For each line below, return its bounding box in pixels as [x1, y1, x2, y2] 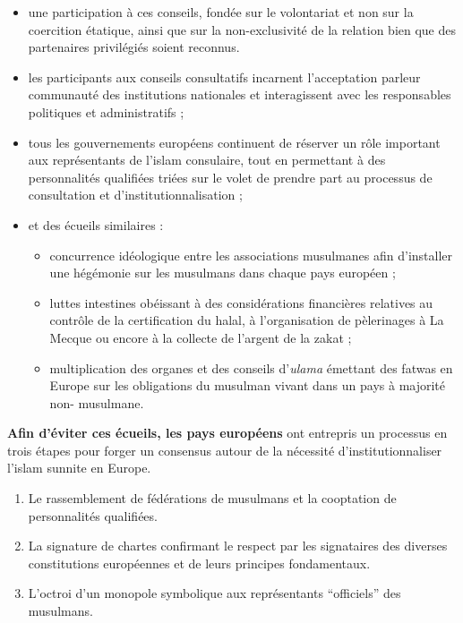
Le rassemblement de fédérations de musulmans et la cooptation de [28, 489, 397, 508]
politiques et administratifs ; [28, 102, 184, 121]
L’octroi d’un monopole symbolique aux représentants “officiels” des [28, 584, 401, 602]
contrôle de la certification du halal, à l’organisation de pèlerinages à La [49, 311, 444, 329]
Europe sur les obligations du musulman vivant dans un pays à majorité [49, 376, 446, 395]
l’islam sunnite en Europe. [7, 458, 151, 477]
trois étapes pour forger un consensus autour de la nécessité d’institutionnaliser [7, 440, 442, 459]
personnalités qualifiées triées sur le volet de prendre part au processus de [28, 167, 433, 186]
